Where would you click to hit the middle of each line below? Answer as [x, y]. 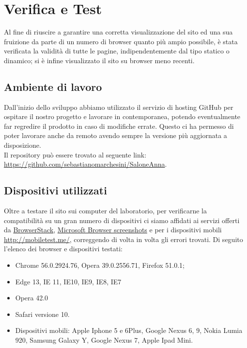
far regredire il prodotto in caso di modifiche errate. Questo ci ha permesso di [119, 126]
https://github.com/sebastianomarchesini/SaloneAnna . [85, 164]
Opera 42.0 [32, 298]
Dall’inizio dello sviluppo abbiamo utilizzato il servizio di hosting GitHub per [119, 107]
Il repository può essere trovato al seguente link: [75, 154]
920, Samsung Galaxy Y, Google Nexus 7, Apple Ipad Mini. [104, 340]
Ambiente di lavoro [53, 86]
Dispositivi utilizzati [55, 190]
